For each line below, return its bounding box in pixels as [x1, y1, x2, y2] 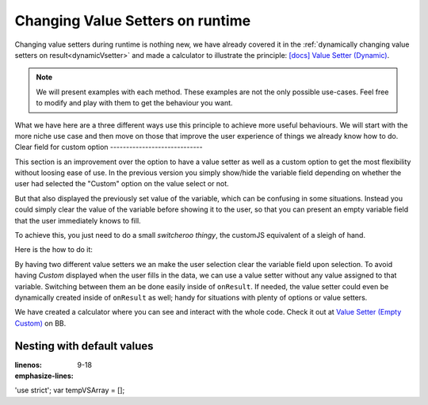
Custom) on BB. [14, 318, 67, 328]
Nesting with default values [14, 339, 154, 353]
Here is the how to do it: [14, 245, 93, 254]
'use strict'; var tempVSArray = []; [14, 385, 125, 395]
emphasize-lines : [14, 371, 75, 380]
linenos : [14, 360, 43, 369]
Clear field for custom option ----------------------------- [14, 143, 203, 152]
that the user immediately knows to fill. [14, 216, 142, 225]
